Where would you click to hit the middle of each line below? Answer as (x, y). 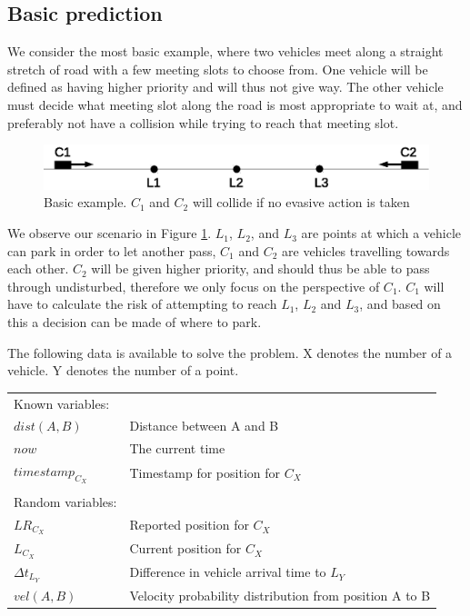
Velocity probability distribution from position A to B (280, 595)
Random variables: (65, 501)
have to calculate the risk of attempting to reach (142, 304)
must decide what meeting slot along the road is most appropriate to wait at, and (235, 104)
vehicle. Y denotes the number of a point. (123, 370)
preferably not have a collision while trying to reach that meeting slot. (203, 122)
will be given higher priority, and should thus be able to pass (260, 268)
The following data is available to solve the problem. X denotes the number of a (230, 352)
